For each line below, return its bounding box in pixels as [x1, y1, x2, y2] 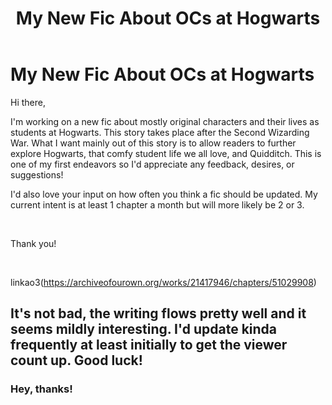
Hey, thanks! [10, 382, 73, 396]
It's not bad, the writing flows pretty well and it [10, 305, 307, 322]
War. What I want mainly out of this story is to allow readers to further [10, 137, 297, 149]
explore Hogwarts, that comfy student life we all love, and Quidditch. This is [10, 147, 322, 159]
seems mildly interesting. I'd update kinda [10, 321, 278, 338]
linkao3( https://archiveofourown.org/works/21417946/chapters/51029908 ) [10, 276, 317, 288]
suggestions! [10, 168, 64, 181]
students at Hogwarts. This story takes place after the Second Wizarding [10, 126, 310, 138]
